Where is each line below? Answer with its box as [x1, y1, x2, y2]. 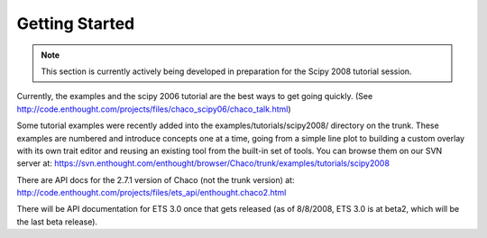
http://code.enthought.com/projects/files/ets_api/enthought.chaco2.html [16, 188, 287, 198]
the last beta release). [16, 216, 98, 227]
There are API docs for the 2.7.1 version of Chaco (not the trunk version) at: [16, 174, 295, 185]
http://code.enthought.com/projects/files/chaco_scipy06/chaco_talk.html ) [16, 104, 292, 114]
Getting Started [16, 14, 135, 33]
